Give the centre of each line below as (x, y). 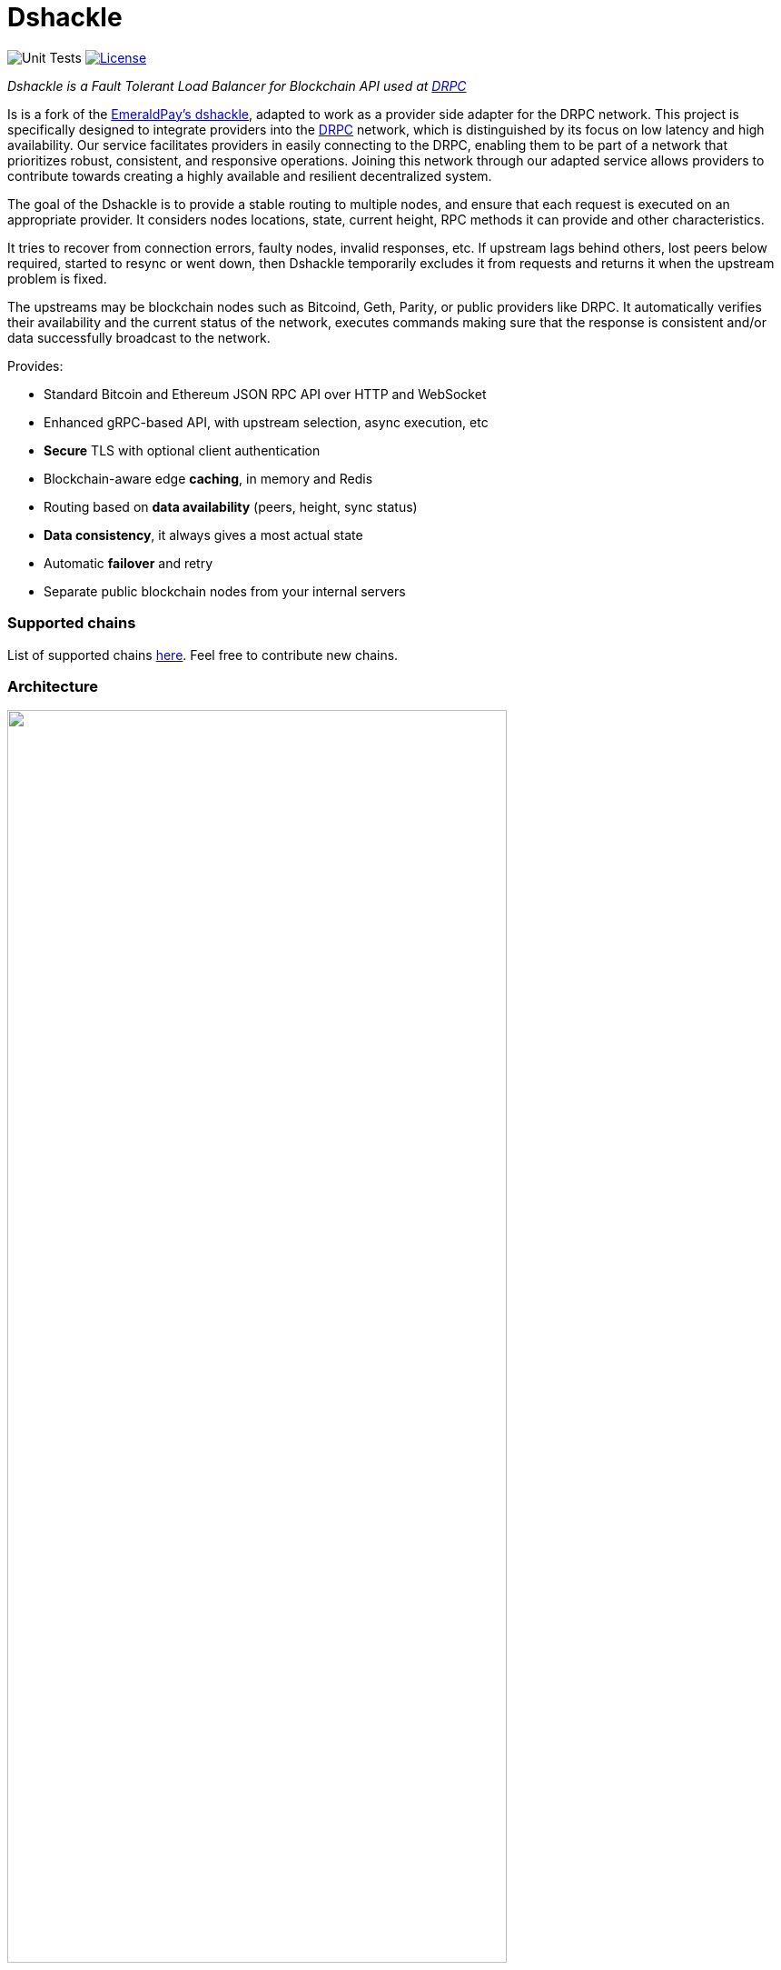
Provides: (35, 365)
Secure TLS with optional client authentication (182, 450)
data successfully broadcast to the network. (139, 337)
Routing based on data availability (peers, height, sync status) (231, 506)
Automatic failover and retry (129, 563)
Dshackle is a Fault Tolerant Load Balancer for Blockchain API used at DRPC (237, 85)
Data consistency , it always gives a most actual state (203, 535)
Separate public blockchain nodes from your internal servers (225, 591)
